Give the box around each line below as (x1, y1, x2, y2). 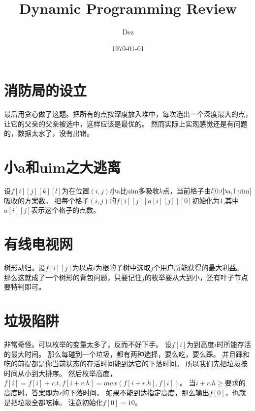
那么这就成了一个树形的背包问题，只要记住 (4, 272, 142, 282)
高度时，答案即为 (4, 387, 59, 397)
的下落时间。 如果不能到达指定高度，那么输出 (62, 387, 209, 397)
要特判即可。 (4, 282, 45, 292)
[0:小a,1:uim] (213, 186, 252, 196)
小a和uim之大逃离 (4, 157, 121, 177)
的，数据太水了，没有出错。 (4, 128, 94, 138)
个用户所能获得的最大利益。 (153, 262, 243, 273)
